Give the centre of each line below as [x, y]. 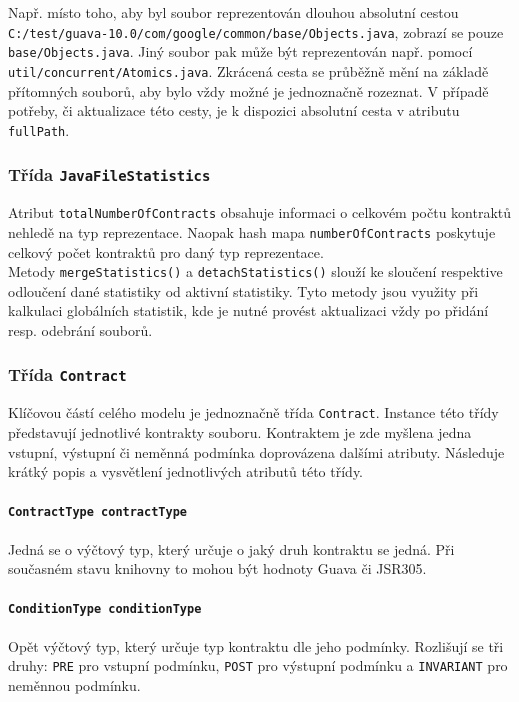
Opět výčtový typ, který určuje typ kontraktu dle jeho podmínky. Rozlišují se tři [256, 645]
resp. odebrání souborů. [80, 329]
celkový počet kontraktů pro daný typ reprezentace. [166, 251]
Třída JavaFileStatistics [109, 174]
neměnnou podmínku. [74, 684]
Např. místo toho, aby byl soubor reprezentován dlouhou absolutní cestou [233, 12]
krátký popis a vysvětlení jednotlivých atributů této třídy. [186, 471]
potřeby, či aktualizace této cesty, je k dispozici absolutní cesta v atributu [234, 110]
